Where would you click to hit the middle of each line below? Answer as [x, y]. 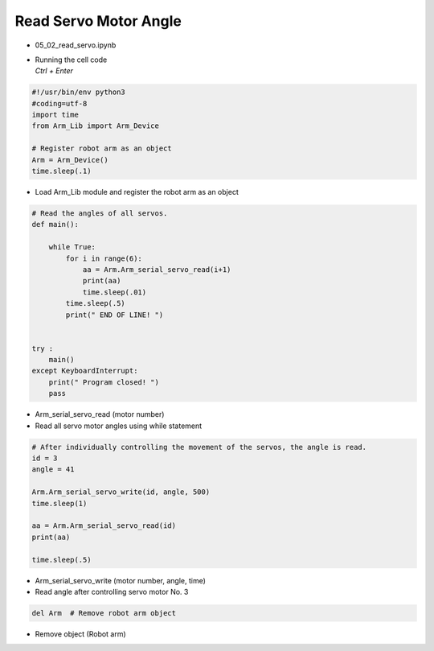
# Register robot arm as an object [102, 148]
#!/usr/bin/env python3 [79, 92]
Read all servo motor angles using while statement [119, 426]
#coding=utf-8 [59, 103]
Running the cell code [71, 60]
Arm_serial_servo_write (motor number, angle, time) [121, 580]
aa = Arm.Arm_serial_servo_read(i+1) [157, 269]
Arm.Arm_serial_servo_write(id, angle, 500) [121, 492]
